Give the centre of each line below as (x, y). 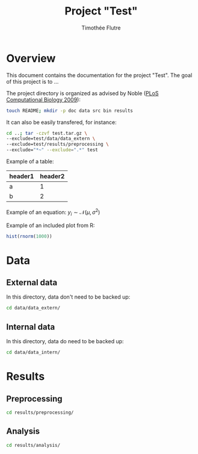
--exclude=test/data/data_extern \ (51, 139)
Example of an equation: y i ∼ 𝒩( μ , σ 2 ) (53, 213)
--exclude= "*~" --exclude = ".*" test (52, 150)
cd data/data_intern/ (33, 353)
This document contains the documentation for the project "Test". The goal (99, 75)
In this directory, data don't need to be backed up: (68, 297)
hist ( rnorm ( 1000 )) (29, 236)
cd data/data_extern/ (33, 308)
